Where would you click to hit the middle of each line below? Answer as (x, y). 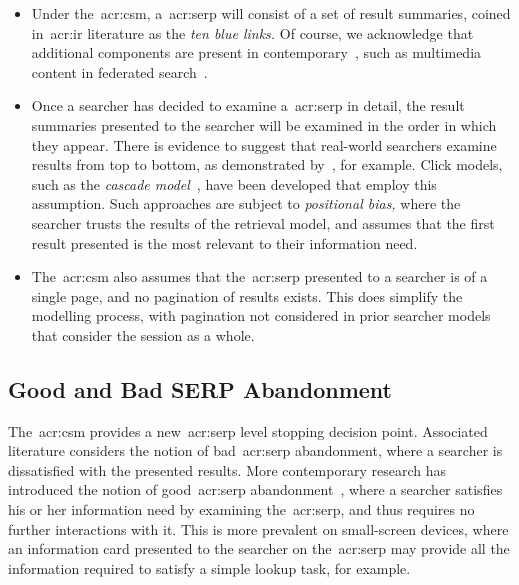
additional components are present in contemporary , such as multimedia (256, 52)
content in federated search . (119, 71)
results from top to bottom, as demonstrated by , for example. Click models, (267, 164)
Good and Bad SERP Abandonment (200, 388)
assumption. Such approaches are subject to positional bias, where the (246, 203)
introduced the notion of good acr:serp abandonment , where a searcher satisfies (255, 489)
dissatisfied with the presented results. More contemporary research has (227, 469)
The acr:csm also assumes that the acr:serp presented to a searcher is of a (259, 276)
